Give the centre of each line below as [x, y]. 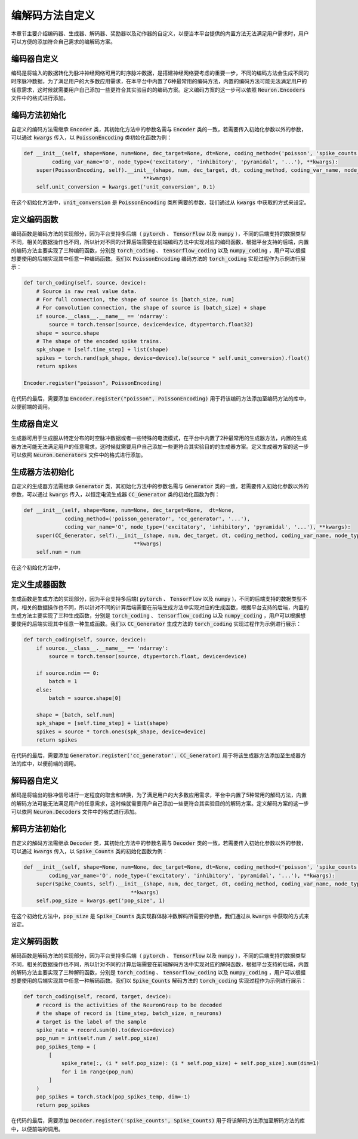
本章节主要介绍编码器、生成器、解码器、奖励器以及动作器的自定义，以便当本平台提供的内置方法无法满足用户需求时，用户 [160, 33]
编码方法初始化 [38, 115]
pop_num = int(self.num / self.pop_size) [98, 1038]
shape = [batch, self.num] [76, 715]
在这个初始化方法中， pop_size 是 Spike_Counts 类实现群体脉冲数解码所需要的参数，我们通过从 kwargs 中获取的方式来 [160, 916]
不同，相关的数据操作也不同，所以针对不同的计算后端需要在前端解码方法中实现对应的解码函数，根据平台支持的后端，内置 [160, 964]
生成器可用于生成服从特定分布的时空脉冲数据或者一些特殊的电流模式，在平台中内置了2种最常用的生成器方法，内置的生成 [159, 438]
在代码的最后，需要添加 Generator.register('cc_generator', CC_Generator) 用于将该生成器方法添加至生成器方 [159, 755]
